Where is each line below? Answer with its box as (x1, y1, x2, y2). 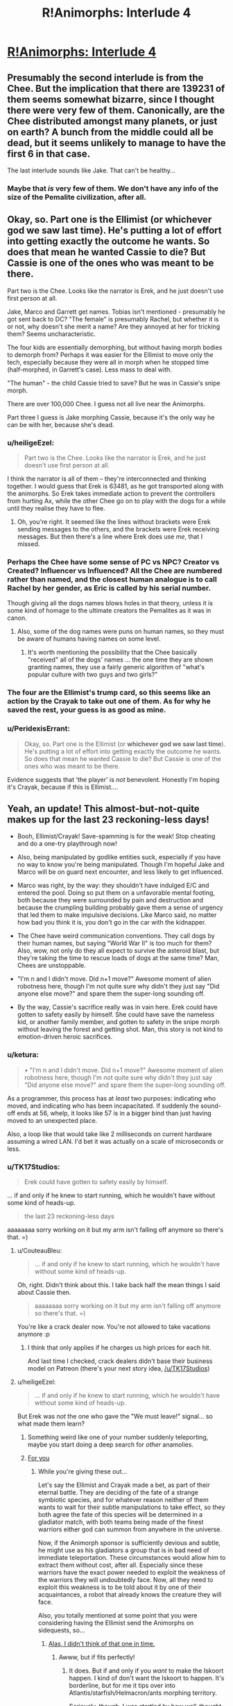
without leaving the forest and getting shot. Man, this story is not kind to (17, 1025, 223, 1034)
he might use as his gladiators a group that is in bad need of (37, 1546, 209, 1554)
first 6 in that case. (7, 148, 91, 159)
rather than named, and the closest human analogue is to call (7, 574, 217, 584)
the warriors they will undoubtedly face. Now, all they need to (37, 1575, 214, 1584)
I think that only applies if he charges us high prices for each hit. (27, 1343, 212, 1351)
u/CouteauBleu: (17, 1246, 62, 1254)
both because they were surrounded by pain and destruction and (17, 896, 203, 904)
